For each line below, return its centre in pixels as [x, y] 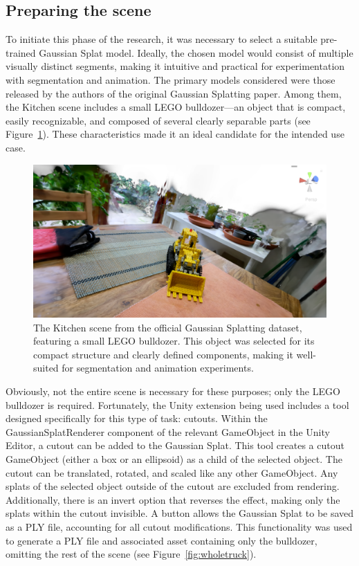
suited [46, 368]
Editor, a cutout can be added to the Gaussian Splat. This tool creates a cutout [175, 445]
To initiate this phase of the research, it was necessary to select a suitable [162, 39]
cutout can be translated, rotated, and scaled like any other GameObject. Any [172, 472]
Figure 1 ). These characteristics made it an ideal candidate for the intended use [175, 134]
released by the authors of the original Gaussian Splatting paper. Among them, [174, 93]
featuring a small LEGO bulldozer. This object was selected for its [174, 341]
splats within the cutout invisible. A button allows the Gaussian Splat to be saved [180, 513]
